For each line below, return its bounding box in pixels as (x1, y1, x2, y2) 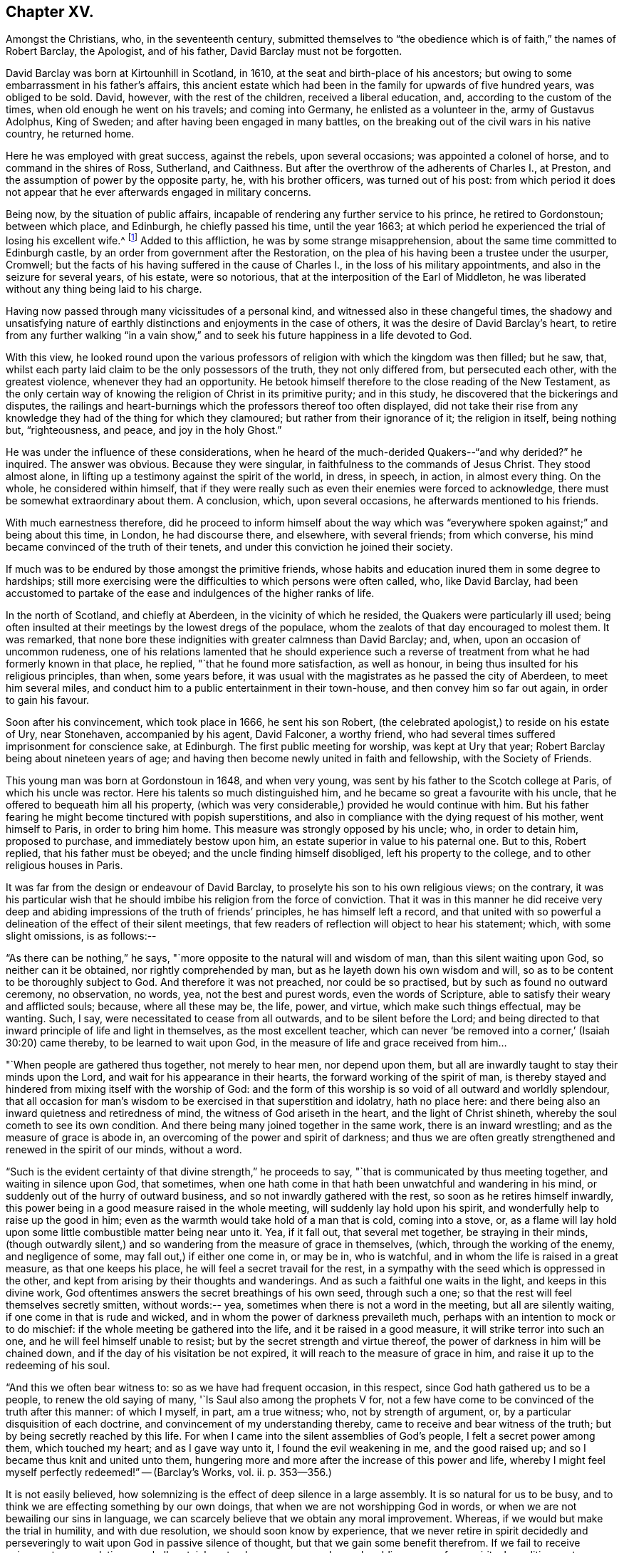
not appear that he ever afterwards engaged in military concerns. (6, 186, 311, 199)
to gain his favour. (6, 694, 90, 707)
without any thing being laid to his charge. (6, 283, 202, 296)
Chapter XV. (6, 3, 94, 21)
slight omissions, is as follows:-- (6, 930, 157, 942)
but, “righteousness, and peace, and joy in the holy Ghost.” (6, 424, 282, 437)
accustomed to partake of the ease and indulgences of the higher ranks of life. (6, 587, 375, 600)
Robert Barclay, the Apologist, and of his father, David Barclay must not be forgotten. (6, 45, 402, 58)
